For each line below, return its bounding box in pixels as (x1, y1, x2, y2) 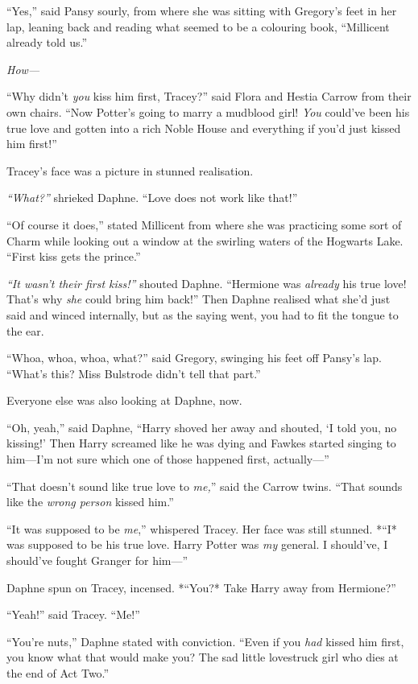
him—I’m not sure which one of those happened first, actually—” (6, 451, 329, 468)
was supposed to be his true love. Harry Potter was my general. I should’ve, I (6, 536, 388, 553)
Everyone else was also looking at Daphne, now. (6, 392, 242, 409)
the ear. (6, 322, 44, 339)
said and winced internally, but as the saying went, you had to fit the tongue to (6, 306, 399, 323)
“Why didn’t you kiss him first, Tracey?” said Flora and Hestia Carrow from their (6, 88, 412, 105)
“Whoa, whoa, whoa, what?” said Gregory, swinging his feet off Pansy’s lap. (6, 349, 382, 366)
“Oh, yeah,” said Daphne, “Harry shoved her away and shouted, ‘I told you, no (6, 418, 397, 435)
